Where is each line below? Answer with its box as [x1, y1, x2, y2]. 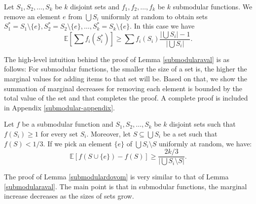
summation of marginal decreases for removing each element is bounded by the [4, 83, 243, 93]
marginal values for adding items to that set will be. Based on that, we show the [4, 73, 247, 84]
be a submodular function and [22, 119, 113, 129]
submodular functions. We [173, 1, 253, 11]
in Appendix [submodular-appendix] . [4, 102, 115, 112]
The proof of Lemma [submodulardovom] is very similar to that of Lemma [4, 171, 229, 182]
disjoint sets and [70, 1, 120, 11]
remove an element [4, 11, 61, 21]
